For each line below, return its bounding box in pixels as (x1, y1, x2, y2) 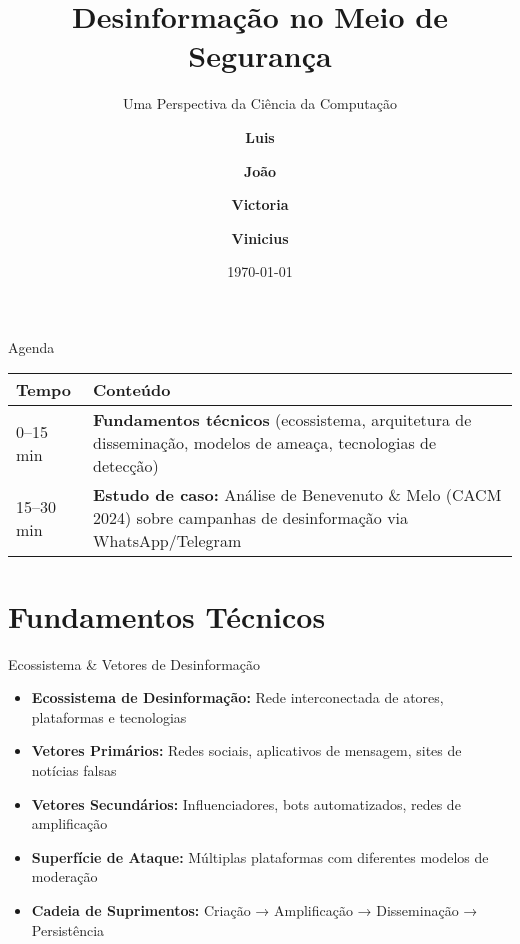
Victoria (231, 194, 289, 215)
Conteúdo (93, 378, 171, 402)
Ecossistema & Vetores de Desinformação (8, 653, 261, 674)
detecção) (93, 454, 159, 478)
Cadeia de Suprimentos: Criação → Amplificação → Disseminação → (31, 899, 478, 920)
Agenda (8, 336, 55, 357)
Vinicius (231, 227, 289, 248)
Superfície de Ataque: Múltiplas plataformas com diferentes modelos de (31, 846, 489, 867)
